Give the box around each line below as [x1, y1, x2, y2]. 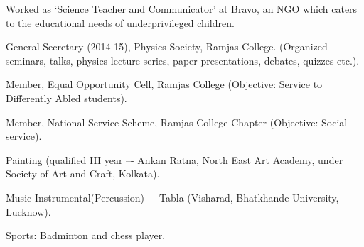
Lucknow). [6, 204, 51, 219]
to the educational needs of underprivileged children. [6, 15, 235, 30]
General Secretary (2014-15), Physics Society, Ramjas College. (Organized [6, 39, 328, 54]
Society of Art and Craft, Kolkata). [6, 166, 160, 181]
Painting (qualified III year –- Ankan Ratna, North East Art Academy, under [6, 152, 343, 167]
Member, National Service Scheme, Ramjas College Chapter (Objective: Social [6, 114, 348, 129]
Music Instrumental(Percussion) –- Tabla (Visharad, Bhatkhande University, [6, 190, 339, 204]
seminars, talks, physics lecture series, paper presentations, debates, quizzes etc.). [6, 53, 360, 67]
